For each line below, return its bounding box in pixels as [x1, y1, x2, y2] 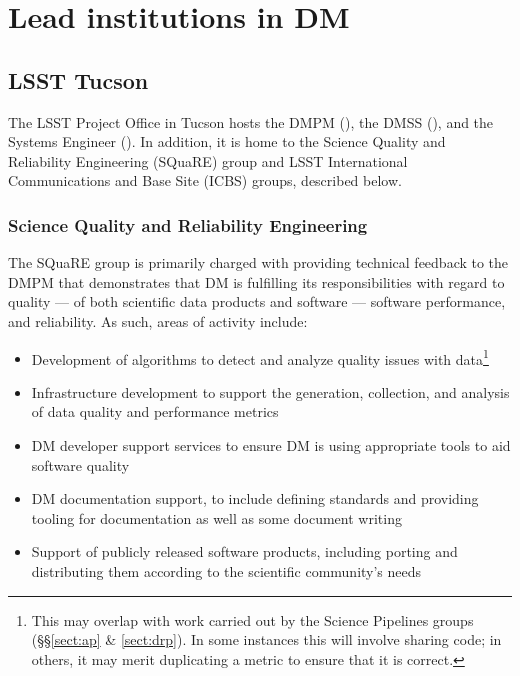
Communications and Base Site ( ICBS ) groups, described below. [8, 170, 402, 191]
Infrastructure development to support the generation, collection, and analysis [31, 381, 510, 402]
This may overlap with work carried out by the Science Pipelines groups [31, 609, 474, 630]
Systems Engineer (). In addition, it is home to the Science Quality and [8, 131, 446, 152]
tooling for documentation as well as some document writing [31, 507, 402, 528]
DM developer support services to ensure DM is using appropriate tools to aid [31, 434, 511, 455]
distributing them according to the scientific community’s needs [31, 560, 422, 581]
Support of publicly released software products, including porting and [31, 541, 458, 562]
